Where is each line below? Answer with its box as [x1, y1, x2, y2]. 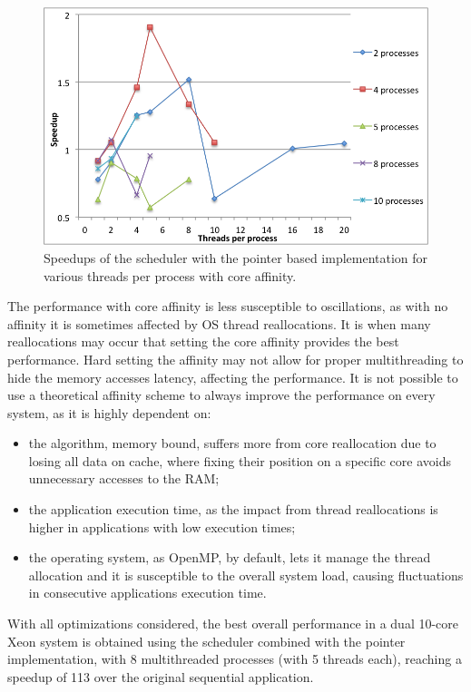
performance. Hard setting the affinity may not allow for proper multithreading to [7, 349, 464, 368]
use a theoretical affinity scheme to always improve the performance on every [7, 385, 436, 404]
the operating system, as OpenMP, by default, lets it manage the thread [28, 548, 431, 567]
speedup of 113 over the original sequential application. [7, 667, 314, 686]
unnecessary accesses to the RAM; [28, 469, 220, 488]
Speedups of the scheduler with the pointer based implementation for [44, 248, 428, 267]
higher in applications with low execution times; [28, 517, 296, 536]
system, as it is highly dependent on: [7, 403, 211, 422]
